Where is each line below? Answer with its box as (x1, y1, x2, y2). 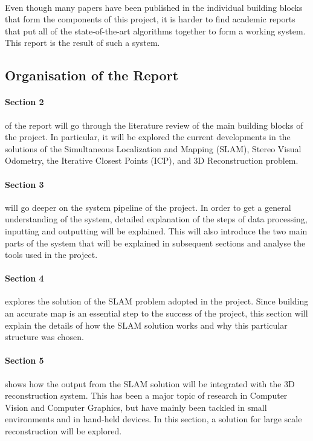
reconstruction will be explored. (5, 425, 122, 437)
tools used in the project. (5, 248, 98, 261)
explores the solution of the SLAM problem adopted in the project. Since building (5, 295, 309, 307)
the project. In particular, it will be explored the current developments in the (5, 130, 291, 143)
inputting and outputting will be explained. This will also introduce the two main (5, 224, 308, 237)
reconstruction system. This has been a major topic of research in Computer (5, 389, 288, 402)
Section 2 (5, 95, 44, 108)
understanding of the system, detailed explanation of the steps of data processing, (5, 213, 308, 225)
